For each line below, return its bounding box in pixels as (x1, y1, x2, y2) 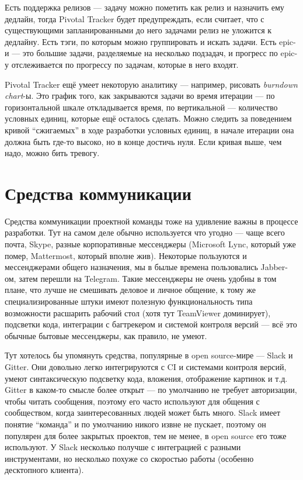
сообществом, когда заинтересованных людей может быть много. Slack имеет (5, 406, 280, 419)
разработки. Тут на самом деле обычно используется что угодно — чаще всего (5, 226, 285, 239)
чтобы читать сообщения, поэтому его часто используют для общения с (5, 395, 260, 407)
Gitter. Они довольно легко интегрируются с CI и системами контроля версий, (5, 360, 287, 372)
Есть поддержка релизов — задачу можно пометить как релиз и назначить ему (5, 1, 284, 13)
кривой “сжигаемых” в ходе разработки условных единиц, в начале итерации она (5, 123, 294, 136)
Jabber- (260, 261, 288, 273)
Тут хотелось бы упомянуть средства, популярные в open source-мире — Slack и (5, 349, 293, 361)
